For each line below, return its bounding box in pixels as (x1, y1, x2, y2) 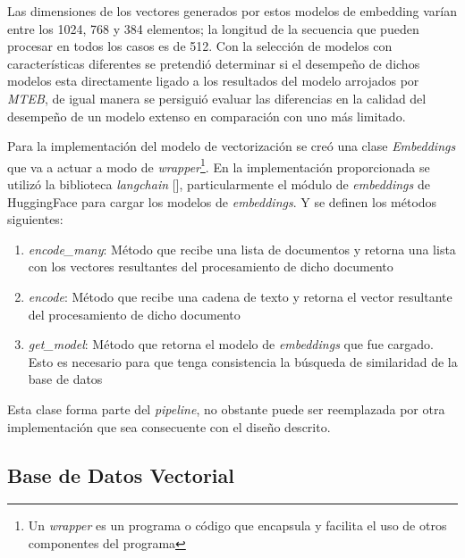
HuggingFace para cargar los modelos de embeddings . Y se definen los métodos (7, 192, 437, 211)
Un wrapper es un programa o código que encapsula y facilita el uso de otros (28, 516, 447, 535)
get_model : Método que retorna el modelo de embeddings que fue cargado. (28, 335, 434, 354)
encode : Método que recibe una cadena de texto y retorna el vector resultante (28, 287, 452, 305)
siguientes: (7, 210, 63, 229)
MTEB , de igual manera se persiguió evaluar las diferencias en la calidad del (7, 88, 427, 107)
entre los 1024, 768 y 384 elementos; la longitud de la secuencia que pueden (7, 19, 419, 37)
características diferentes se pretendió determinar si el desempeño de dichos (7, 54, 420, 72)
